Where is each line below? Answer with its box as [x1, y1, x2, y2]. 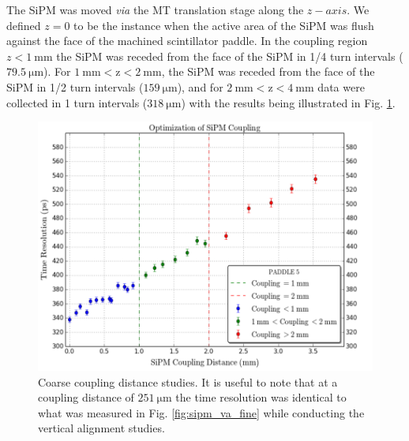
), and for [177, 78, 223, 95]
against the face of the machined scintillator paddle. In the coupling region [6, 32, 368, 49]
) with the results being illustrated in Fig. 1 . [181, 94, 396, 110]
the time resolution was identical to [175, 389, 347, 405]
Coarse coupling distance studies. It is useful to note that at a [38, 373, 338, 390]
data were [317, 78, 365, 95]
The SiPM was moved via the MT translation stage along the [6, 2, 304, 17]
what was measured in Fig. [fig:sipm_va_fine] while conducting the [38, 404, 365, 420]
